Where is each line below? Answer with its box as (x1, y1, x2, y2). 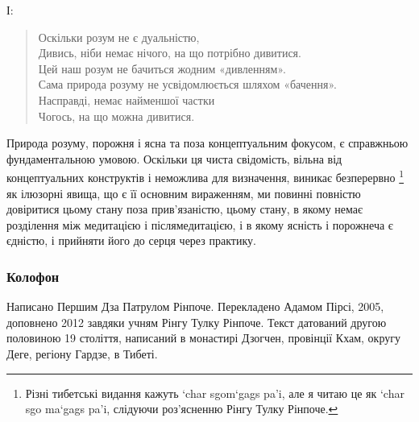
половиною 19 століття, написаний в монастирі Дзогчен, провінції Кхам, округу (6, 329, 400, 346)
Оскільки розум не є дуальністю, (38, 28, 200, 45)
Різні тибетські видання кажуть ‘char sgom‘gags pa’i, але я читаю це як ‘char (25, 384, 404, 401)
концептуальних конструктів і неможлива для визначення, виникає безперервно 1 (6, 167, 404, 185)
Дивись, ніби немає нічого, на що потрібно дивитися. (38, 44, 301, 61)
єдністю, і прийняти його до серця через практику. (6, 232, 256, 249)
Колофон (6, 266, 60, 286)
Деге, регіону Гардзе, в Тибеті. (6, 345, 158, 362)
